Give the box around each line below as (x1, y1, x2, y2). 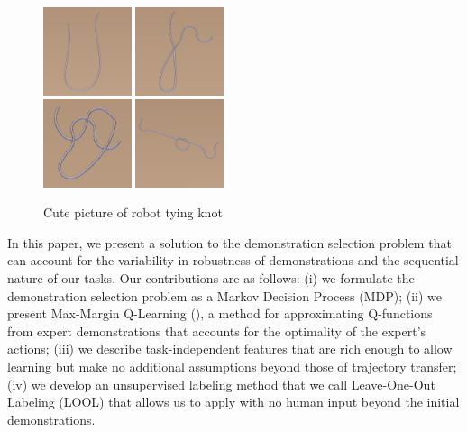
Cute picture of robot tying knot (43, 203, 223, 222)
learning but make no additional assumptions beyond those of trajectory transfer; (7, 356, 457, 375)
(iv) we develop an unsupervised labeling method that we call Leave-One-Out (7, 374, 435, 393)
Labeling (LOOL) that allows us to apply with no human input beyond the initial (7, 392, 460, 411)
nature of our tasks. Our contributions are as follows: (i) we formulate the (7, 269, 415, 287)
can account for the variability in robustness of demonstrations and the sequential (7, 251, 459, 270)
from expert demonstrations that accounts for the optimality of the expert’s (7, 321, 426, 340)
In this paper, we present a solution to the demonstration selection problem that (7, 233, 452, 252)
